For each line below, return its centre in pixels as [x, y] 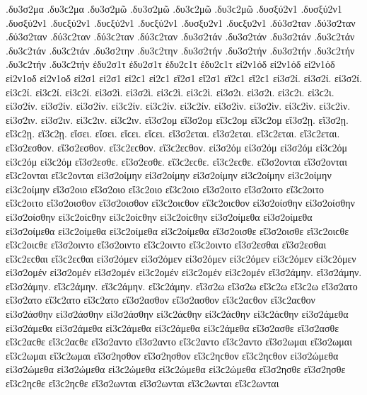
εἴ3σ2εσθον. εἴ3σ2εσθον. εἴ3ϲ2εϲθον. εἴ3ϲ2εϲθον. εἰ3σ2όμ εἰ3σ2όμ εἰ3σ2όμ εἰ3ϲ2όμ [176, 147]
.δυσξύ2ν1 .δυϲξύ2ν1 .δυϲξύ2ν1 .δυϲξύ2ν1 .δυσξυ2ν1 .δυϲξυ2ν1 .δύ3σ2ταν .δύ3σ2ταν [181, 22]
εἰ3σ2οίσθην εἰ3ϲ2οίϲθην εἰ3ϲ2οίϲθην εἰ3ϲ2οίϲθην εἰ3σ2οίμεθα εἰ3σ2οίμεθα [159, 216]
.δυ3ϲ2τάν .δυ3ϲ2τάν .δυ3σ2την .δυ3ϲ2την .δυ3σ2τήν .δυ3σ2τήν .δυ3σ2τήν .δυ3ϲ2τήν [180, 50]
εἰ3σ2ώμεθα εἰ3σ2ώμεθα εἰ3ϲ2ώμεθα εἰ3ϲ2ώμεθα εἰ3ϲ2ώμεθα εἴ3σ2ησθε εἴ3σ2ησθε [176, 369]
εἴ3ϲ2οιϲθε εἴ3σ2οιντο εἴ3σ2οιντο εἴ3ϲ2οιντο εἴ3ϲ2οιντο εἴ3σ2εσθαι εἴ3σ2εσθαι [166, 245]
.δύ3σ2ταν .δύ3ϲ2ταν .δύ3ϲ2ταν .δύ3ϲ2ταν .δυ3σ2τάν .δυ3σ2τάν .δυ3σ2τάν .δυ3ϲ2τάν [180, 36]
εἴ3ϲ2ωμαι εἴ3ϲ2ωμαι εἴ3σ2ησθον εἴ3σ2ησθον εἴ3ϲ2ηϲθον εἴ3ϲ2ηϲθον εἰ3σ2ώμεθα [172, 355]
